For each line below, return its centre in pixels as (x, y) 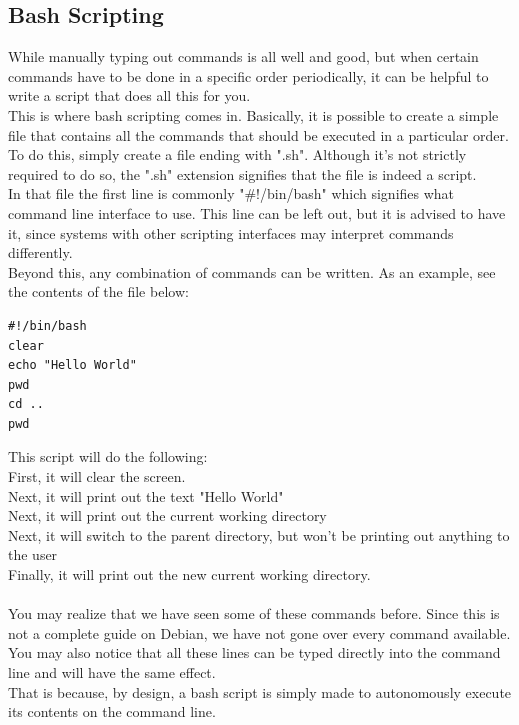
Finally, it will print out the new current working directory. (189, 574)
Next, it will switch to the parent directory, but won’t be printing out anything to (259, 534)
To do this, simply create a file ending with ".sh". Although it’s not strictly (237, 154)
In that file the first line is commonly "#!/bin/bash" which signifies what (231, 193)
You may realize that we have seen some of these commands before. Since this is (254, 613)
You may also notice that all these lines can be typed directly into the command (254, 652)
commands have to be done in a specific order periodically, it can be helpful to (248, 75)
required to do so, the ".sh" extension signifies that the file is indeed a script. (242, 173)
